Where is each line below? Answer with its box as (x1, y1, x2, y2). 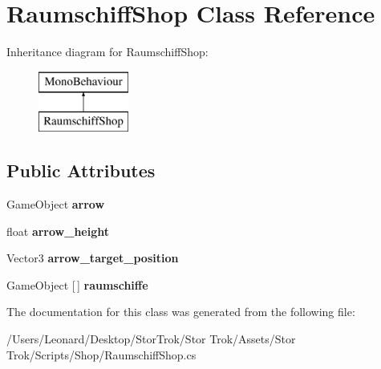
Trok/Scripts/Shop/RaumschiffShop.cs (6, 346, 197, 363)
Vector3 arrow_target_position (6, 249, 179, 266)
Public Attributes (6, 158, 156, 183)
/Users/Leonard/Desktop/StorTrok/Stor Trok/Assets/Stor (6, 330, 296, 347)
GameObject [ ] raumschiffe (6, 276, 148, 293)
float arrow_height (6, 222, 110, 239)
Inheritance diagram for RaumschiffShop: (6, 43, 209, 60)
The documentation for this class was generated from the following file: (6, 303, 355, 320)
